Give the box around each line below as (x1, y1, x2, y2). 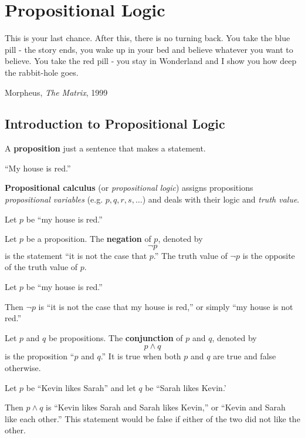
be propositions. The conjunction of (48, 331, 183, 343)
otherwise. (5, 362, 41, 374)
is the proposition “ (5, 350, 74, 362)
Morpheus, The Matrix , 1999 (5, 86, 108, 98)
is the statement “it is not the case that (5, 249, 147, 261)
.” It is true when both (100, 350, 181, 362)
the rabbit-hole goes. (5, 66, 79, 78)
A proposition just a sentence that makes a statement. (5, 142, 206, 154)
